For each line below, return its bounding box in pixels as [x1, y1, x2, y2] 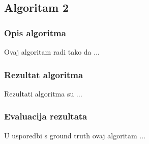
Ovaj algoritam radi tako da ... [4, 46, 100, 57]
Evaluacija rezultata [4, 110, 87, 123]
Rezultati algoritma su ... [4, 88, 82, 99]
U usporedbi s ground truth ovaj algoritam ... [4, 130, 146, 140]
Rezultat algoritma [4, 68, 83, 81]
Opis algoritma [4, 26, 66, 39]
